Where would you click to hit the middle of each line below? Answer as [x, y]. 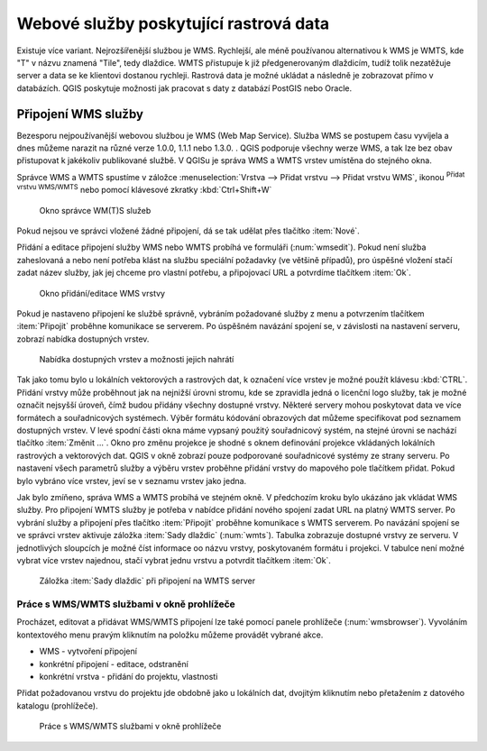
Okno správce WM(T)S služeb [95, 210]
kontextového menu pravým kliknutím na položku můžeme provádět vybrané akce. [170, 635]
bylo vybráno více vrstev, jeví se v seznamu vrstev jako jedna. [132, 481]
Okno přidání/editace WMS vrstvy [102, 293]
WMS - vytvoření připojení [88, 651]
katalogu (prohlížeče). [57, 705]
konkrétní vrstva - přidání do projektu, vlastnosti [129, 677]
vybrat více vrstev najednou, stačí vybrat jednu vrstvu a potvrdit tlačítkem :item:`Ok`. [174, 560]
